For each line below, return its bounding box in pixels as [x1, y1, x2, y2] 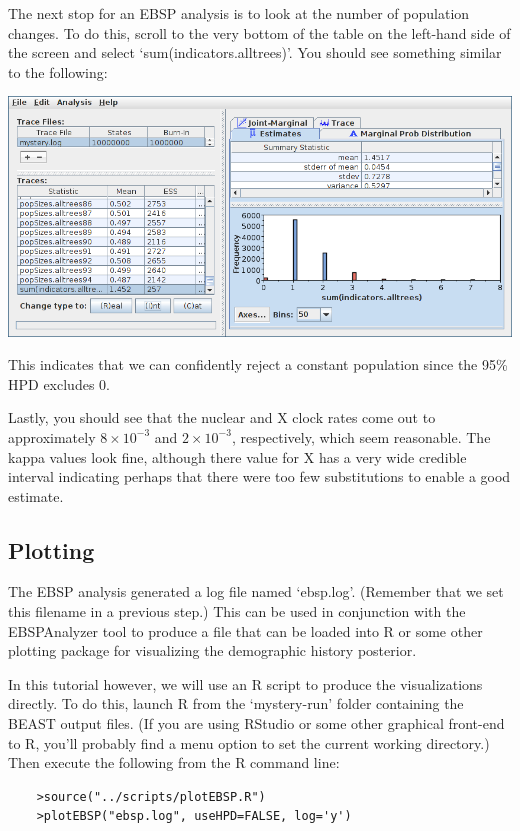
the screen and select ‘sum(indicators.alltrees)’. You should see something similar [8, 42, 502, 63]
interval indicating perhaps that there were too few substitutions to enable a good [8, 466, 511, 487]
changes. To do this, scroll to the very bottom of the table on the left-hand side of [8, 22, 511, 43]
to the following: [8, 61, 108, 82]
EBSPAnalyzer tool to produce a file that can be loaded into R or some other [8, 620, 483, 641]
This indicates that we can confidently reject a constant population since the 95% [8, 354, 508, 375]
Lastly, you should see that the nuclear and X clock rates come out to [8, 407, 436, 428]
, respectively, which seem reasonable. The [231, 426, 491, 447]
